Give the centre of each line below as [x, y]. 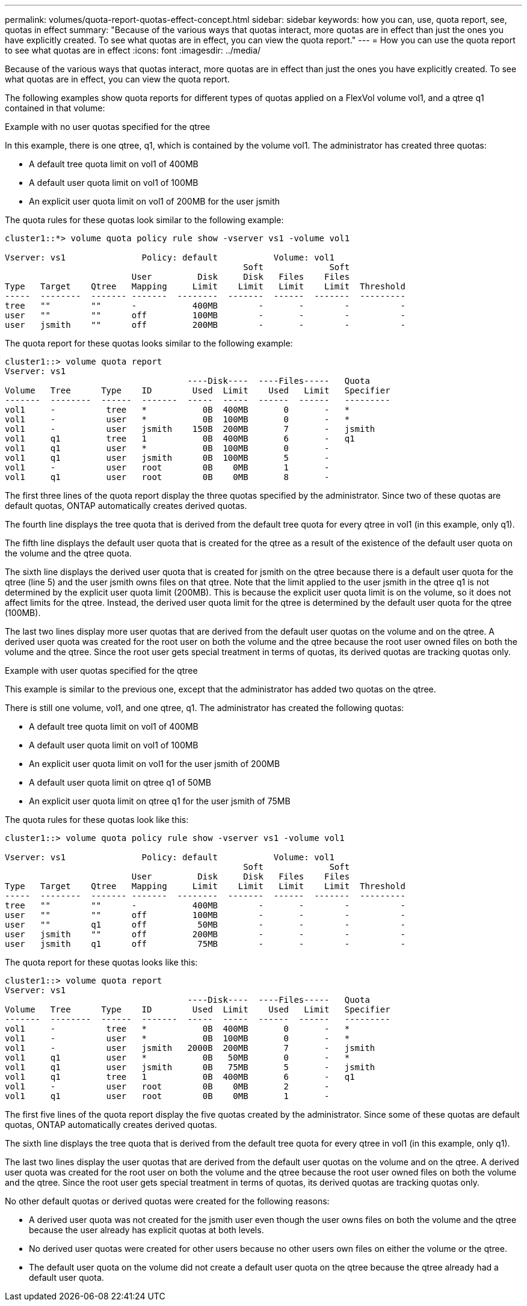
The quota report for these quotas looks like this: [101, 962]
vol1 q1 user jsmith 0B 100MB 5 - [167, 458]
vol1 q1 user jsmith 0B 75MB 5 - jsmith [190, 1067]
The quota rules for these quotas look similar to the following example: [144, 220]
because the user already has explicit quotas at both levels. [146, 1230]
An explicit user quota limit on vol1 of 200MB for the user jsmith [155, 201]
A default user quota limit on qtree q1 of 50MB [120, 782]
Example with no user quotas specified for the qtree [108, 127]
